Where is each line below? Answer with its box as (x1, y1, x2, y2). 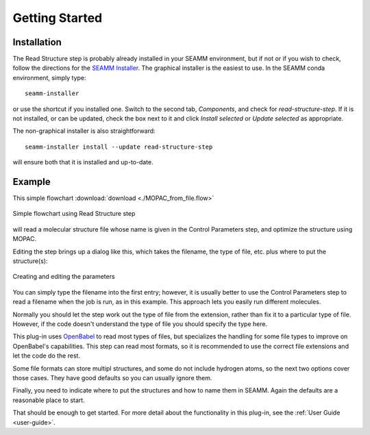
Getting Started (12, 10, 103, 25)
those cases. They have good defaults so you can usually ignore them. (12, 373, 212, 382)
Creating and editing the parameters (12, 273, 116, 281)
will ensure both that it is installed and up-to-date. (12, 158, 153, 166)
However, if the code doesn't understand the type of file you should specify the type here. (12, 320, 267, 328)
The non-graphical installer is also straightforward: (12, 127, 156, 135)
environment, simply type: (12, 73, 86, 82)
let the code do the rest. (12, 351, 81, 360)
